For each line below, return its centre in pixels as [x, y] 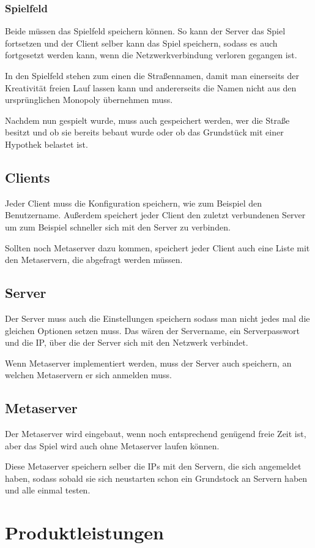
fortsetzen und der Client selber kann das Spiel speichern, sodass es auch [141, 43]
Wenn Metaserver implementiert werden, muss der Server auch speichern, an [148, 363]
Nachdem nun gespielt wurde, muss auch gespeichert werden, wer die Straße [147, 120]
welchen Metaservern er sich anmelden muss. [88, 375]
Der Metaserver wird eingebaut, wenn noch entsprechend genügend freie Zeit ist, [156, 434]
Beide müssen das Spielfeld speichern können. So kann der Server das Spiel [145, 31]
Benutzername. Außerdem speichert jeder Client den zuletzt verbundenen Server [155, 215]
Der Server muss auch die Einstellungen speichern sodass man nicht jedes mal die [157, 318]
